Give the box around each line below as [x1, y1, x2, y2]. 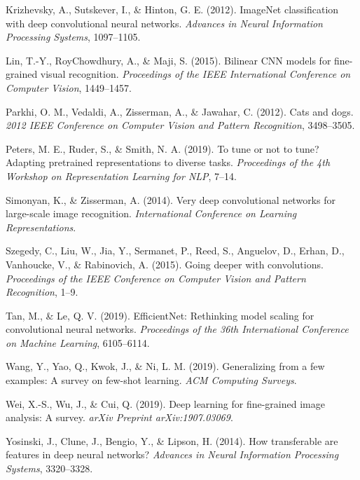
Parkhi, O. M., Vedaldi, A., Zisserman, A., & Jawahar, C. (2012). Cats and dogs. [6, 104, 354, 118]
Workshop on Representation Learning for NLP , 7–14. [6, 168, 237, 183]
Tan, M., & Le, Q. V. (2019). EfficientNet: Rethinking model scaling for [6, 308, 314, 322]
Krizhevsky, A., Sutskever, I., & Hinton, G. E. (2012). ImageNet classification [6, 2, 339, 16]
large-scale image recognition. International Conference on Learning [6, 206, 297, 221]
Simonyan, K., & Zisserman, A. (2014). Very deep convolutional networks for [6, 192, 335, 207]
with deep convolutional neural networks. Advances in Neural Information [6, 15, 323, 30]
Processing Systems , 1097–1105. [6, 29, 141, 44]
